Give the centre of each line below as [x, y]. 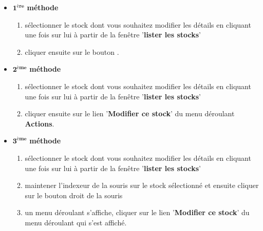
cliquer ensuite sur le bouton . [72, 51]
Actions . [40, 123]
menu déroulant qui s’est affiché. [76, 222]
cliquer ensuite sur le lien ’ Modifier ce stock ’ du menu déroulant [130, 113]
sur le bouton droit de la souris [74, 195]
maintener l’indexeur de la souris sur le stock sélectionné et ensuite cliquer [142, 185]
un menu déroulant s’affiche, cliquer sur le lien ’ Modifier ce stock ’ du [137, 212]
